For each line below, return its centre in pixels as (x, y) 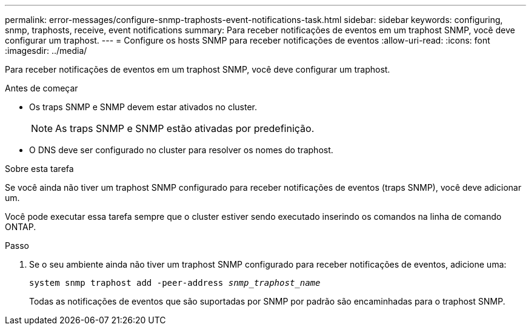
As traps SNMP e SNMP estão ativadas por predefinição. (185, 128)
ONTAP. (21, 227)
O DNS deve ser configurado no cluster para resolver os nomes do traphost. (181, 150)
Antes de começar (42, 88)
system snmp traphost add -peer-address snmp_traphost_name (175, 283)
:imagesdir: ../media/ (46, 51)
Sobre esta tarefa (39, 169)
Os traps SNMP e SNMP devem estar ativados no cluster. (143, 107)
